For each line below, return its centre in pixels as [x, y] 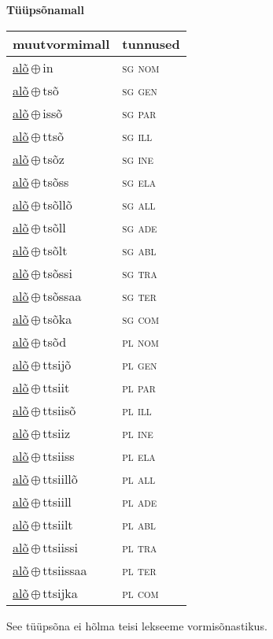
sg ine [138, 158]
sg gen [140, 90]
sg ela [139, 181]
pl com [140, 593]
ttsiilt [58, 524]
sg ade [140, 227]
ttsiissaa [65, 570]
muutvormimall [61, 43]
